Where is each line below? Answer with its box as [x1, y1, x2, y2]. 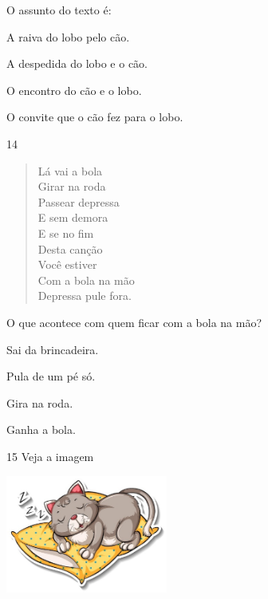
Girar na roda [37, 178, 106, 195]
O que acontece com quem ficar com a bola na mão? [6, 313, 262, 330]
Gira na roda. [6, 394, 73, 411]
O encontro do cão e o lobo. [6, 81, 142, 98]
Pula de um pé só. [6, 368, 96, 384]
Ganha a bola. [6, 421, 76, 438]
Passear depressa [37, 193, 120, 210]
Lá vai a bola [37, 162, 103, 179]
